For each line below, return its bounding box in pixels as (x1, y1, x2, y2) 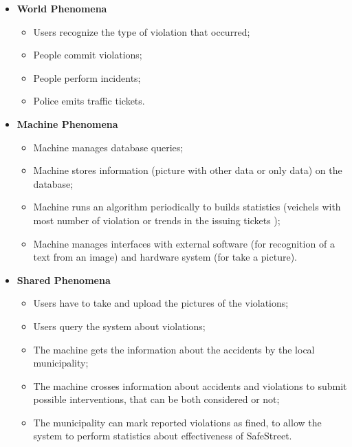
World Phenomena (16, 1, 107, 15)
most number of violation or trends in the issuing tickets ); (33, 212, 280, 227)
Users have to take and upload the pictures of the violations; (33, 296, 289, 310)
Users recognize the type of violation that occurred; (33, 24, 250, 39)
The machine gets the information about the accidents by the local (33, 342, 315, 356)
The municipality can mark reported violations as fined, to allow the (33, 415, 322, 429)
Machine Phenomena (16, 116, 118, 131)
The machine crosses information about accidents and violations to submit (33, 378, 347, 393)
